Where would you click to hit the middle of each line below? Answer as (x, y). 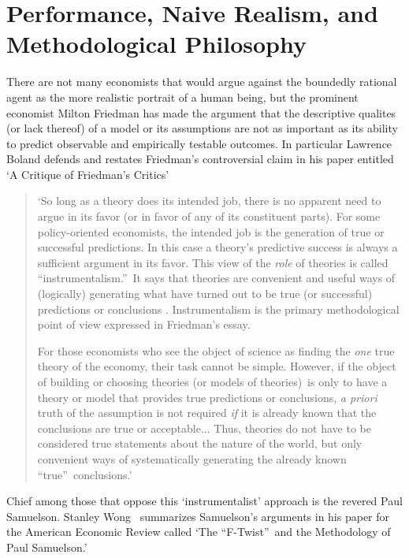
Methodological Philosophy (156, 44)
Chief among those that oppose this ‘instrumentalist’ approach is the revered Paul (204, 501)
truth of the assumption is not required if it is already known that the (207, 413)
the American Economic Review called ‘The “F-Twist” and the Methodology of (199, 532)
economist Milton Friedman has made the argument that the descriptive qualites (201, 112)
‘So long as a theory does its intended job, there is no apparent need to (209, 201)
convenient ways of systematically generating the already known (192, 458)
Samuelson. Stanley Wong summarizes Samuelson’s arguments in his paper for (198, 516)
